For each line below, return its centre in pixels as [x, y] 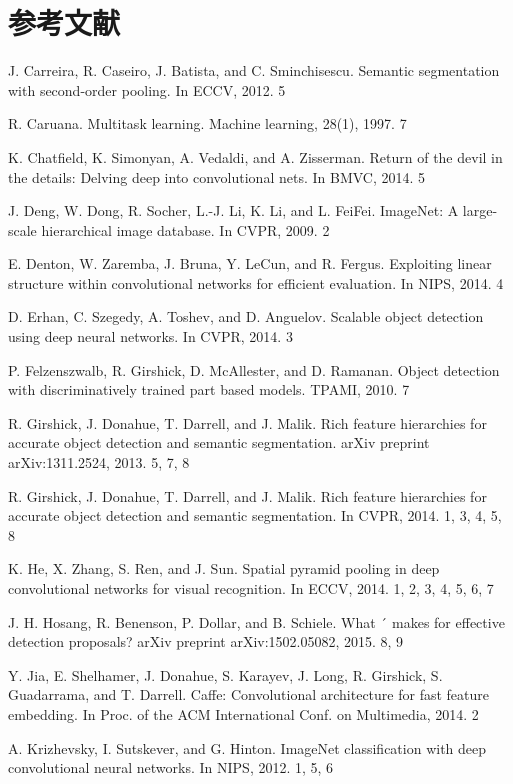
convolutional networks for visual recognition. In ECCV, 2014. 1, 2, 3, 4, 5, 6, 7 [251, 588]
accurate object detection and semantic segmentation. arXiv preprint [219, 442]
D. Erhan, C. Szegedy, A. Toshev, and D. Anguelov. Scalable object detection [246, 316]
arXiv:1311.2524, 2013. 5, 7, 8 [99, 462]
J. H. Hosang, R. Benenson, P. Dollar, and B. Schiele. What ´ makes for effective [256, 621]
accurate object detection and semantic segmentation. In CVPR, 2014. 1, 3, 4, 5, [255, 515]
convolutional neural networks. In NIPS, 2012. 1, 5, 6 [171, 767]
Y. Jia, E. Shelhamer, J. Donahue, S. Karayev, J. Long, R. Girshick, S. [225, 674]
